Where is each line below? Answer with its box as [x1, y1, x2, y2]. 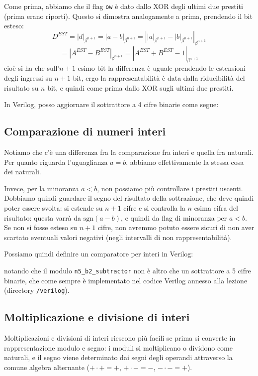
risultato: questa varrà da [4, 212, 82, 223]
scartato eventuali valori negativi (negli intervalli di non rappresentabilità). [4, 232, 232, 242]
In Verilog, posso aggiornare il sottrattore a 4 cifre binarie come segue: [4, 99, 219, 110]
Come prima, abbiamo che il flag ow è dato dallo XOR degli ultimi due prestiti [4, 1, 243, 11]
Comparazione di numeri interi [4, 124, 166, 139]
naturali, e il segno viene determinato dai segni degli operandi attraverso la [4, 352, 233, 363]
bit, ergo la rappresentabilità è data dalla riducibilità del [73, 73, 245, 83]
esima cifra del [194, 202, 239, 213]
